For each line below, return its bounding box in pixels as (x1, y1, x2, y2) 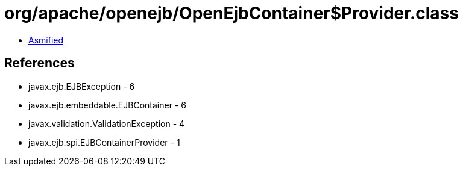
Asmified (28, 34, 64, 45)
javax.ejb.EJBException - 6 (28, 81, 135, 92)
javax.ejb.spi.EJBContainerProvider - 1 (28, 137, 180, 148)
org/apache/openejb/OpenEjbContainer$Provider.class (4, 3, 459, 23)
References (4, 55, 75, 71)
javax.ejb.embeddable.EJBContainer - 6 (28, 99, 186, 110)
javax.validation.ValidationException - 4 (28, 118, 185, 129)
